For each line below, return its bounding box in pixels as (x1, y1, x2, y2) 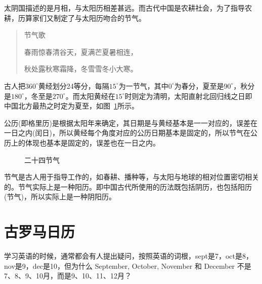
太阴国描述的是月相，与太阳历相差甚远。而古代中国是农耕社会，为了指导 (4, 3, 245, 13)
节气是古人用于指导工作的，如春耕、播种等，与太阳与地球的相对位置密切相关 (4, 171, 259, 182)
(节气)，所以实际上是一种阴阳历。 (4, 191, 116, 202)
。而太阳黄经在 (65, 90, 115, 101)
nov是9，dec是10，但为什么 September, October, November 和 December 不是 (4, 260, 251, 271)
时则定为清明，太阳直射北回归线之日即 (124, 90, 252, 101)
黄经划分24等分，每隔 (38, 80, 109, 91)
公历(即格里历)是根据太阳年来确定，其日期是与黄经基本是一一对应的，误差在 (4, 117, 257, 128)
